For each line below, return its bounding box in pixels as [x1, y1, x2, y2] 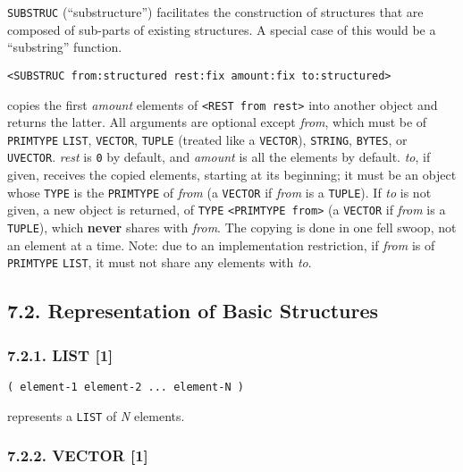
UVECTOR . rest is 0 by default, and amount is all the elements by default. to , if [7, 147, 431, 166]
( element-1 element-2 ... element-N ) [7, 380, 244, 393]
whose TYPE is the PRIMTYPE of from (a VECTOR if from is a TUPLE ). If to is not [7, 182, 432, 201]
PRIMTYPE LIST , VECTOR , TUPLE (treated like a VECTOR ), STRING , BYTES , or [7, 130, 408, 148]
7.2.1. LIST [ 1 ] [7, 343, 114, 366]
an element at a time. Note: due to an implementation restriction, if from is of [7, 235, 435, 254]
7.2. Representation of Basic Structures [7, 297, 379, 324]
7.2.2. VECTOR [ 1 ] [7, 444, 148, 467]
